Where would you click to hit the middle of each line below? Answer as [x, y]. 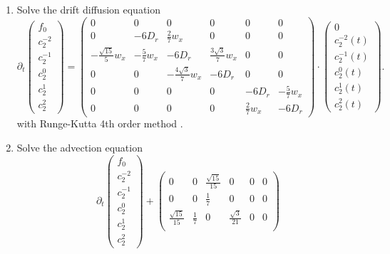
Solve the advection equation [79, 148]
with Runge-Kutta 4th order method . [100, 123]
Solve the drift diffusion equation [89, 9]
